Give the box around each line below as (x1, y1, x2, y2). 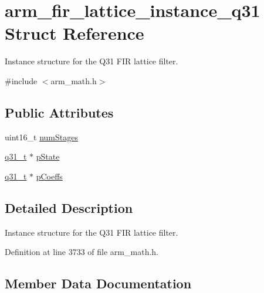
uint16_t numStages (5, 130, 78, 143)
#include (5, 74, 38, 87)
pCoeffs (36, 170, 63, 182)
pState (36, 150, 60, 163)
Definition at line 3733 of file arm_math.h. (5, 246, 158, 258)
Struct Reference (5, 21, 144, 45)
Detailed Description (5, 198, 133, 216)
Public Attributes (5, 103, 114, 121)
